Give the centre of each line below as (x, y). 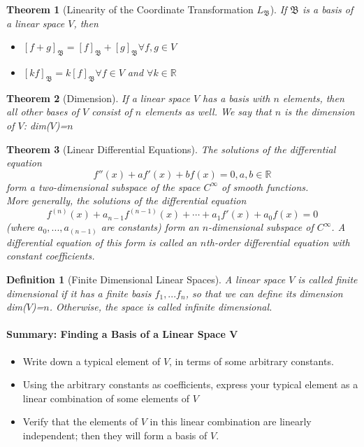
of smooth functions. (265, 186)
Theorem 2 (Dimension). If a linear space (98, 98)
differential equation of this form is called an (102, 242)
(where (21, 227)
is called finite (328, 279)
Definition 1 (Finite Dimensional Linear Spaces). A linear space (146, 279)
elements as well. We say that (208, 112)
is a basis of (328, 9)
